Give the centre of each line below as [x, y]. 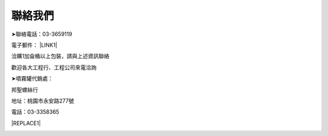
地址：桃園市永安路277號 [43, 101]
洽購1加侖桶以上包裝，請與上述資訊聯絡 [60, 56]
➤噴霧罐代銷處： [32, 78]
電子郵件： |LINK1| [34, 45]
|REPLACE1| [26, 123]
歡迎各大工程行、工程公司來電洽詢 [54, 67]
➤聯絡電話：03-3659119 [42, 34]
